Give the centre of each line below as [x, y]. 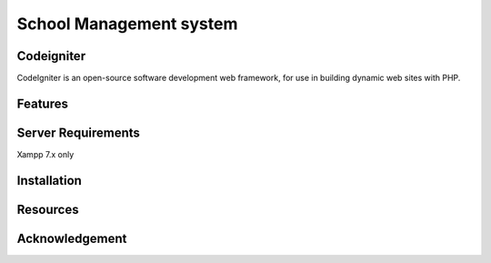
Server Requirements [79, 132]
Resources [48, 209]
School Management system [127, 24]
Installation [49, 181]
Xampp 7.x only [45, 154]
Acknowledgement [72, 238]
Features [42, 103]
